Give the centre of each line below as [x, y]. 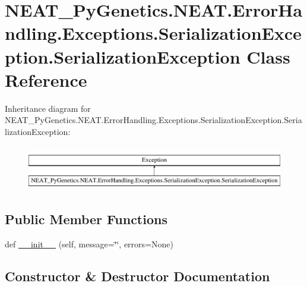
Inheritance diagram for [48, 108]
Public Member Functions [86, 219]
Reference [46, 79]
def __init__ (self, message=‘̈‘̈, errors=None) [89, 244]
